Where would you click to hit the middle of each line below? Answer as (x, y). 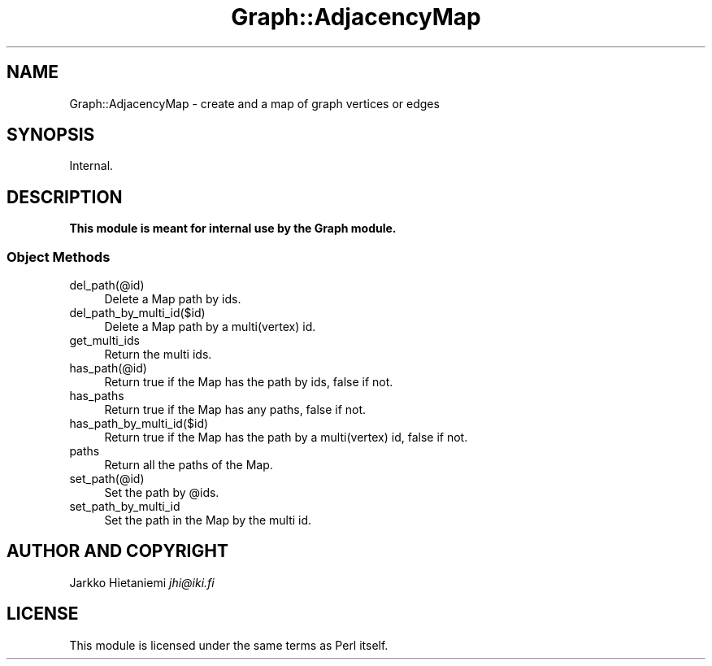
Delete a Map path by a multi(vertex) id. (210, 327)
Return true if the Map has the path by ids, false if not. (249, 382)
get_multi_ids (104, 341)
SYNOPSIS (51, 135)
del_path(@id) (107, 285)
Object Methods (59, 257)
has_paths (97, 396)
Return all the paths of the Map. (189, 465)
